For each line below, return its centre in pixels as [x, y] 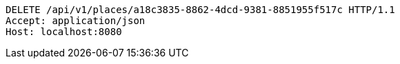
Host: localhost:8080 [64, 32]
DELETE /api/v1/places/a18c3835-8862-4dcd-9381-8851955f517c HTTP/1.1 [200, 10]
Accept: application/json [76, 21]
